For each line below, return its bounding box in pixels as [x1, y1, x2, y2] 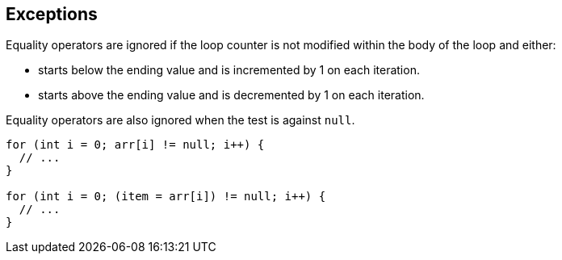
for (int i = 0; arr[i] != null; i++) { [6, 138, 265, 152]
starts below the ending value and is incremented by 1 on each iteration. [38, 63, 420, 78]
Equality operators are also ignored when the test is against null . [6, 113, 355, 128]
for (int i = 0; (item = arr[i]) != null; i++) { [6, 190, 326, 203]
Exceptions [6, 4, 98, 24]
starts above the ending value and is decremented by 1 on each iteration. [38, 88, 425, 103]
